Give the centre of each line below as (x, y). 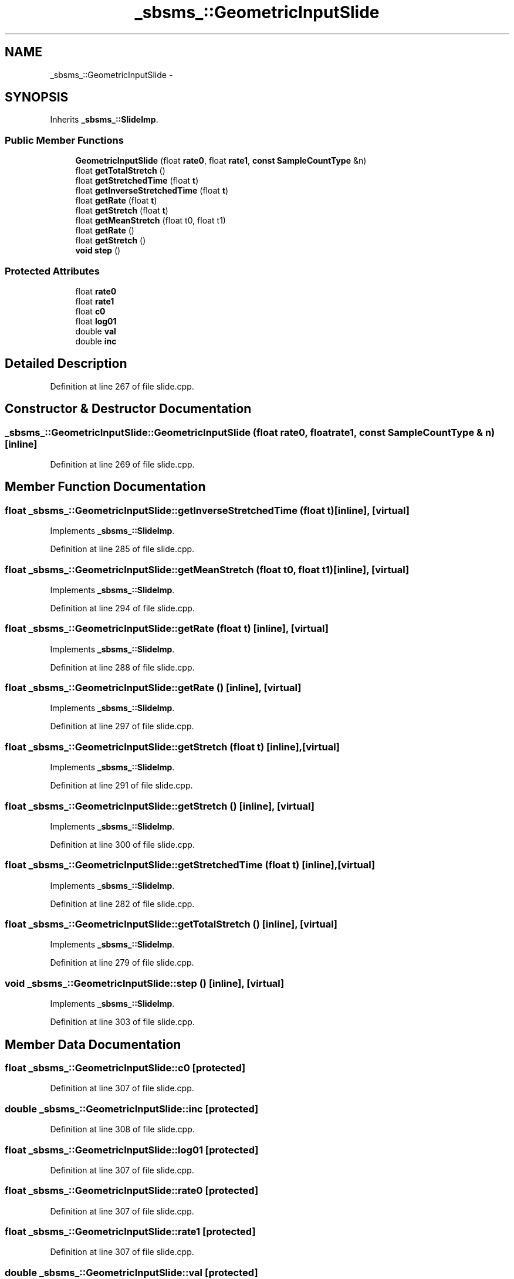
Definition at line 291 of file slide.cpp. (121, 786)
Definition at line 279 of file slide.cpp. (122, 963)
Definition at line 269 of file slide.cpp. (122, 464)
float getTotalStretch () (120, 171)
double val (96, 331)
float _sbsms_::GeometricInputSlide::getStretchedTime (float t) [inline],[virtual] (190, 865)
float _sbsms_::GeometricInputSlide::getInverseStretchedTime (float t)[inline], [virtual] (207, 510)
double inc (96, 341)
